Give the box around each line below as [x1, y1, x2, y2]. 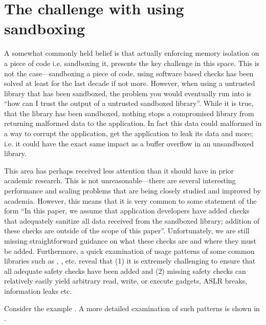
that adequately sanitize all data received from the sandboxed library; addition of [4, 215, 259, 226]
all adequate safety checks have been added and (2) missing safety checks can [4, 265, 246, 276]
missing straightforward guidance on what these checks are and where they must [4, 235, 256, 246]
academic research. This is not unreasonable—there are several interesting [4, 175, 236, 186]
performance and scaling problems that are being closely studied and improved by [4, 185, 261, 196]
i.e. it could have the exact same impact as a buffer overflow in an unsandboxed [4, 138, 254, 148]
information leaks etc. [4, 285, 72, 296]
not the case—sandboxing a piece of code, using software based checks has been [4, 68, 254, 78]
